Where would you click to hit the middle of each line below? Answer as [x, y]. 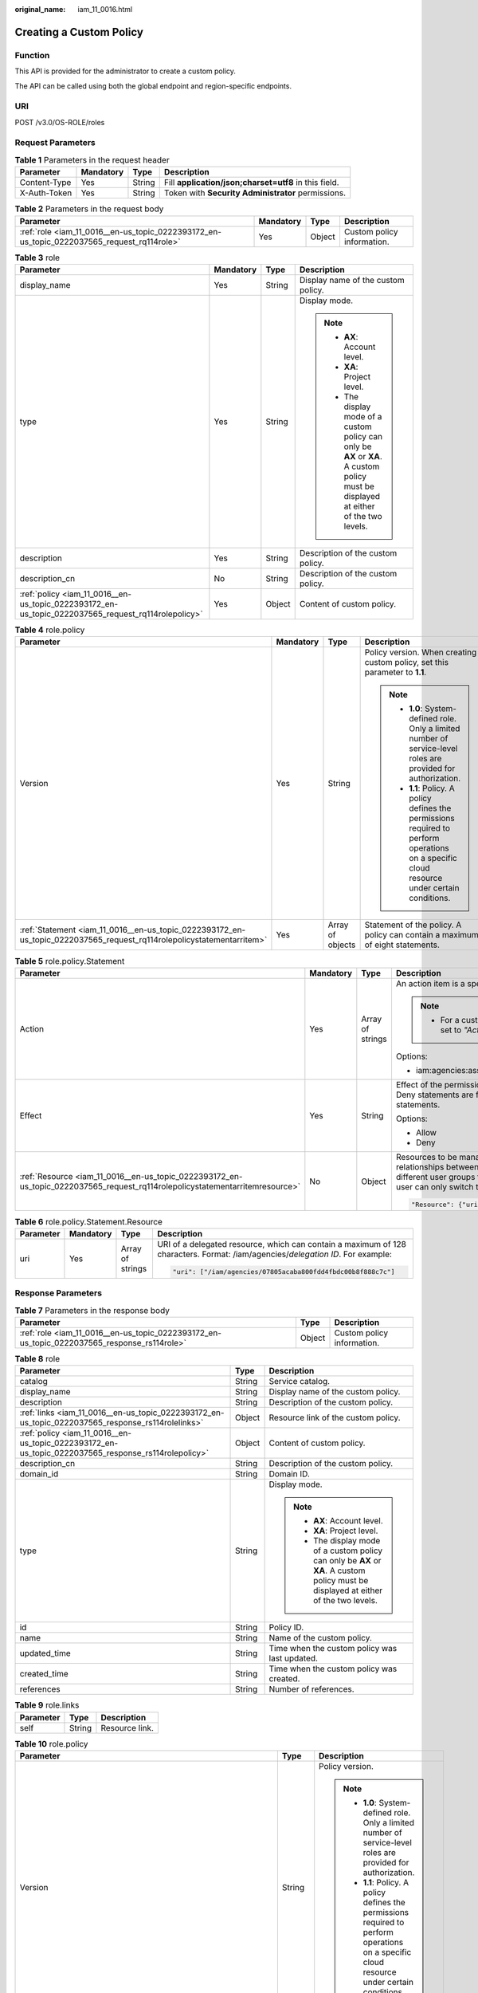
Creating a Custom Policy [79, 32]
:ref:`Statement [48, 930]
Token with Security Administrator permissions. [255, 193]
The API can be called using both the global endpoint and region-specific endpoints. [153, 86]
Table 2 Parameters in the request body [89, 209]
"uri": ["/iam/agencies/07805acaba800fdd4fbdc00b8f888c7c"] [284, 1272]
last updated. [294, 1658]
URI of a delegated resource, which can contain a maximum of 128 [281, 1244]
